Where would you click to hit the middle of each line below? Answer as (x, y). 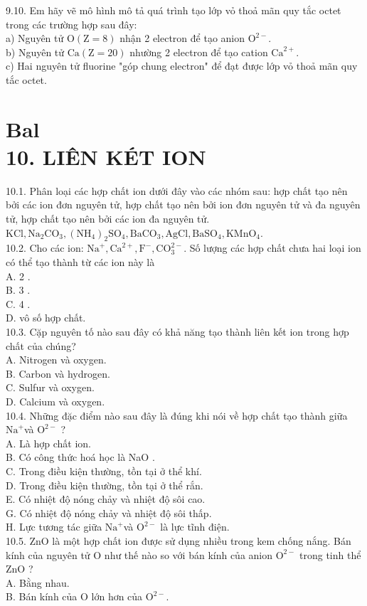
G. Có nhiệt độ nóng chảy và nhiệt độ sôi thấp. (109, 512)
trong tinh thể (330, 554)
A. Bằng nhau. (38, 582)
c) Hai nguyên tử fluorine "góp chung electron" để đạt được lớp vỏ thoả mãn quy (182, 66)
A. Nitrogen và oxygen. (56, 360)
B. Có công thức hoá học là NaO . (80, 457)
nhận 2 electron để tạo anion (182, 38)
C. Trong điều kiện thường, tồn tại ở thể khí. (104, 471)
